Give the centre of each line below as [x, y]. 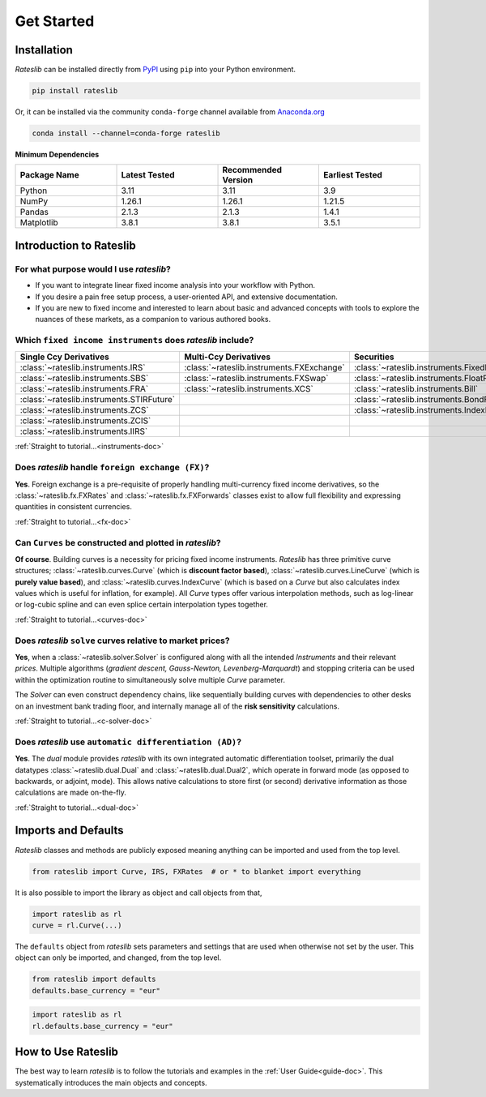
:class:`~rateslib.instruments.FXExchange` [264, 367]
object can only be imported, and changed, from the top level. [118, 958]
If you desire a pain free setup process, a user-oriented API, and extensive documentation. [186, 297]
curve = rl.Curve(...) [77, 925]
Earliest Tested [352, 175]
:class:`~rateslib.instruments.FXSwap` [256, 379]
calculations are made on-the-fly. [71, 793]
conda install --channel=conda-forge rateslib [126, 133]
